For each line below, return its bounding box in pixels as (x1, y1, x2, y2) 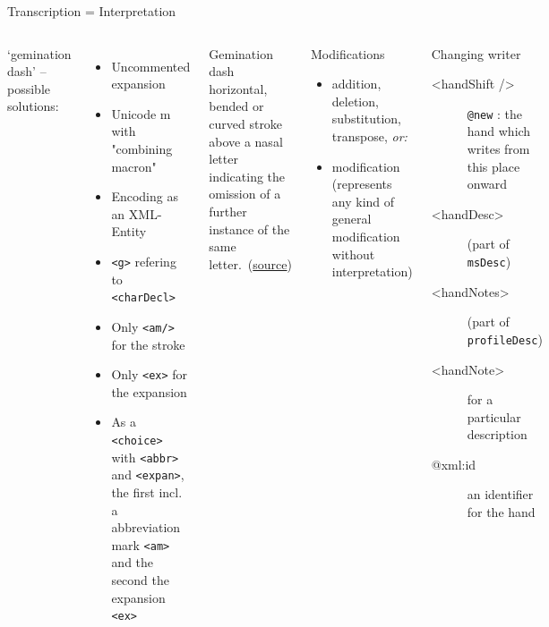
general (331, 209, 372, 228)
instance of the (209, 219, 290, 238)
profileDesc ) (467, 329, 543, 348)
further (209, 201, 247, 220)
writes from (467, 140, 530, 158)
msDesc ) (467, 252, 511, 270)
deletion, (331, 91, 379, 110)
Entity (111, 222, 147, 241)
